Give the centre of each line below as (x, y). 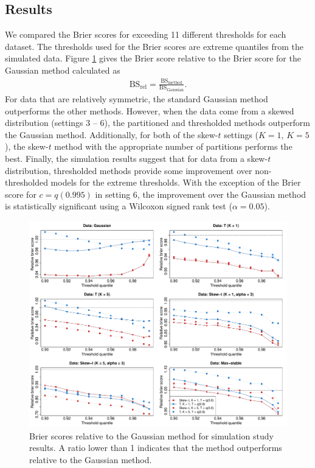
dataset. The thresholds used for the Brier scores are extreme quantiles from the (154, 46)
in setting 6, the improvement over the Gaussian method (201, 194)
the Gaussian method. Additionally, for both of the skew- (112, 134)
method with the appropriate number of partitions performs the (173, 146)
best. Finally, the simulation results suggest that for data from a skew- (137, 158)
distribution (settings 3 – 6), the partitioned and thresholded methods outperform (157, 123)
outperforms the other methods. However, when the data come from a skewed (150, 110)
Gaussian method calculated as (63, 70)
